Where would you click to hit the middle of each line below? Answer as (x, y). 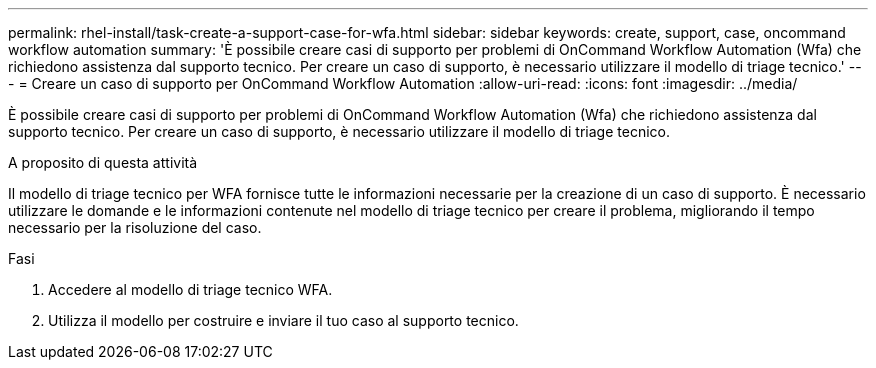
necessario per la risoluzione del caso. (135, 227)
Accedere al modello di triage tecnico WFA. (190, 289)
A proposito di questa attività (103, 162)
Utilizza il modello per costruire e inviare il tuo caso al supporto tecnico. (283, 320)
